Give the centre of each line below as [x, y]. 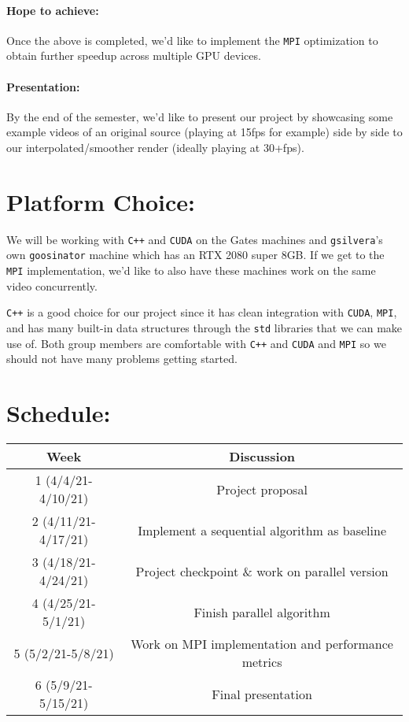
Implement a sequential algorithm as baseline [262, 530]
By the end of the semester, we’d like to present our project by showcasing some [200, 116]
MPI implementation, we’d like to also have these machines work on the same [191, 270]
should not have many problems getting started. [122, 359]
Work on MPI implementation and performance [262, 644]
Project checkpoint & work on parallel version [262, 571]
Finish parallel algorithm [262, 612]
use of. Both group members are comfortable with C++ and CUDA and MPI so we [196, 343]
